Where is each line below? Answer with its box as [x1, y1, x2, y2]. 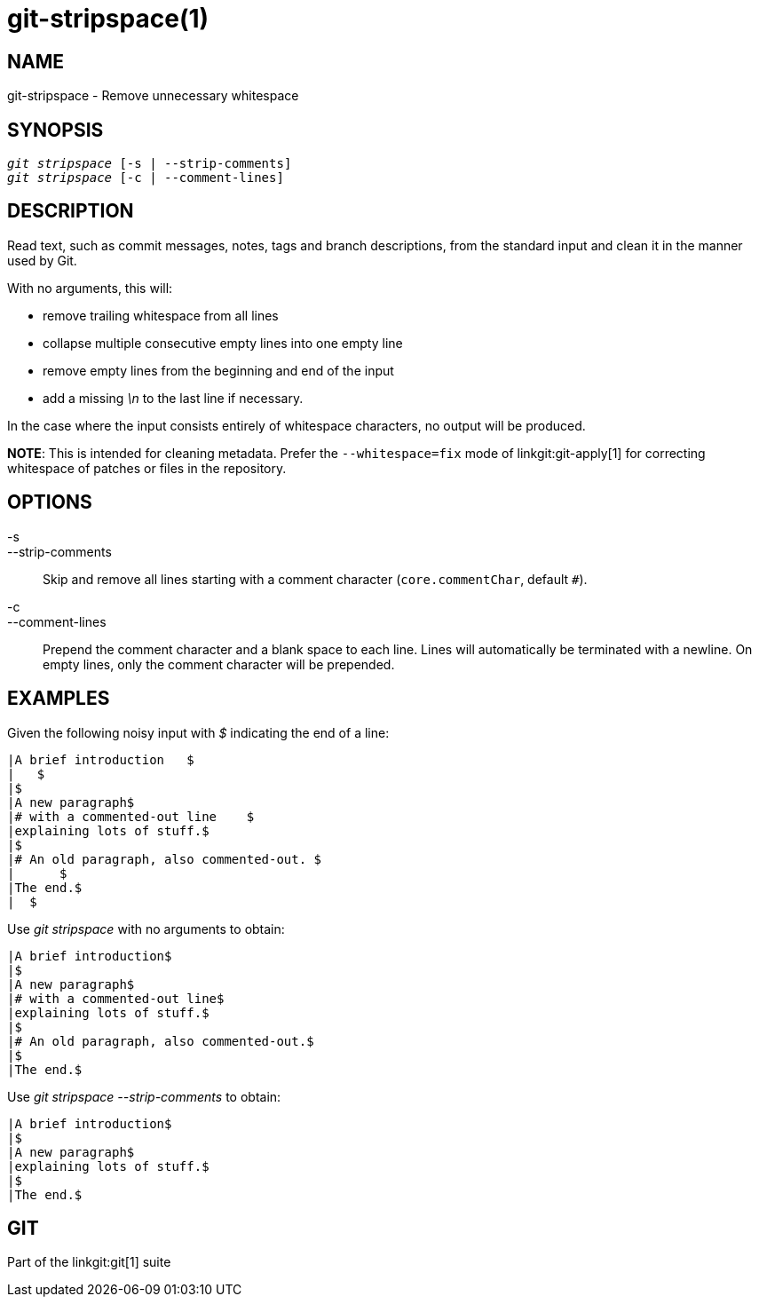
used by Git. [7, 252, 77, 268]
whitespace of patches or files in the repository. [7, 460, 287, 476]
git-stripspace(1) [7, 4, 210, 34]
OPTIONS [7, 491, 92, 514]
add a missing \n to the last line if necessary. [43, 390, 304, 406]
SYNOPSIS [7, 118, 104, 141]
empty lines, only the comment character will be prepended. [43, 656, 395, 672]
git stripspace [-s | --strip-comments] [7, 156, 292, 171]
